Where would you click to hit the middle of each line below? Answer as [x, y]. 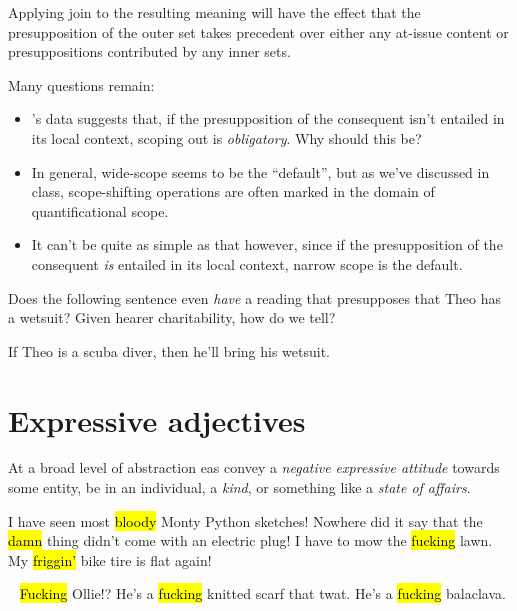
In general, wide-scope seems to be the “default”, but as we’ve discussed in [260, 171]
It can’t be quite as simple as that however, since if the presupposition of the [267, 244]
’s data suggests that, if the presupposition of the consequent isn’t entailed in [268, 118]
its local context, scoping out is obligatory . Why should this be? [226, 137]
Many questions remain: [81, 84]
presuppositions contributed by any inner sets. [149, 51]
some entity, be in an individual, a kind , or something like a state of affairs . [239, 487]
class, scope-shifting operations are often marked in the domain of [233, 191]
